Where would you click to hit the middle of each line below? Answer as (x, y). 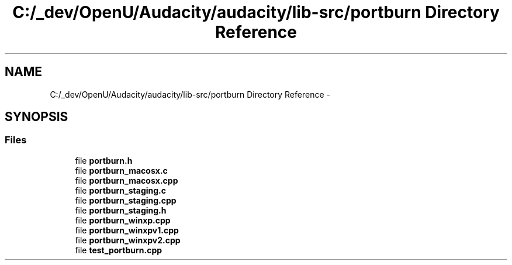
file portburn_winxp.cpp (123, 220)
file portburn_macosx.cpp (127, 180)
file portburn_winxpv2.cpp (128, 240)
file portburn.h (104, 160)
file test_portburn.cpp (119, 250)
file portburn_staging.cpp (126, 200)
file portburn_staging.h (121, 210)
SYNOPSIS (37, 117)
